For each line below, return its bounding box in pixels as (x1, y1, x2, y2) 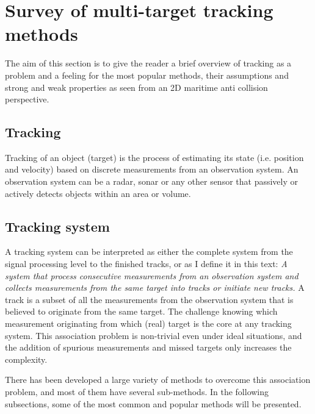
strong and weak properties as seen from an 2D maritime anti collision (5, 80, 268, 93)
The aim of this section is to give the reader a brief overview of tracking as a (5, 57, 292, 70)
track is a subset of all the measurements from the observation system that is (5, 293, 294, 305)
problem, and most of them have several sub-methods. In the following (5, 385, 269, 398)
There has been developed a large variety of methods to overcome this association (5, 373, 311, 386)
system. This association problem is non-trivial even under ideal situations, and (5, 329, 302, 341)
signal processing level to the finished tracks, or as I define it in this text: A (5, 257, 288, 270)
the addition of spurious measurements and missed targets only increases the (5, 341, 292, 354)
